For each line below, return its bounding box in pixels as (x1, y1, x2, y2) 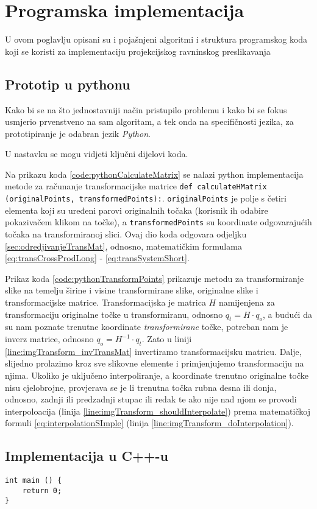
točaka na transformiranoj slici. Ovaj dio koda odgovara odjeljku (5, 228, 247, 240)
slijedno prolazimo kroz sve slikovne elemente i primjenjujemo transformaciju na (5, 357, 304, 370)
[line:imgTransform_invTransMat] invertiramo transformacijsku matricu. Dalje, (5, 345, 302, 357)
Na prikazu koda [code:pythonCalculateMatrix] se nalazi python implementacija (5, 167, 304, 180)
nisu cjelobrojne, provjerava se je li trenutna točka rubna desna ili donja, (5, 381, 277, 393)
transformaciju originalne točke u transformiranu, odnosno (5, 307, 223, 320)
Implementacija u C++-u (5, 446, 169, 465)
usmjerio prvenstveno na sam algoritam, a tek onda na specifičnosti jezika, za (5, 115, 294, 128)
